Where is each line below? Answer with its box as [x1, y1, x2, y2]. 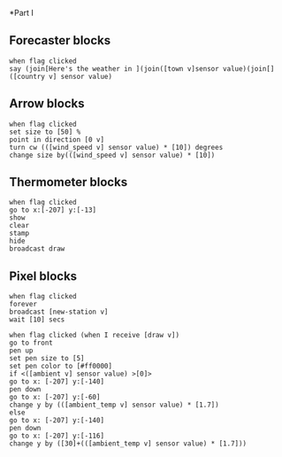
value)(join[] [222, 64, 275, 74]
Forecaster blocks [9, 33, 111, 48]
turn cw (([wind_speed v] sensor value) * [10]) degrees [9, 143, 224, 151]
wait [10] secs [9, 315, 65, 324]
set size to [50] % [9, 128, 81, 136]
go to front [9, 338, 53, 348]
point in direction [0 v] [9, 135, 104, 144]
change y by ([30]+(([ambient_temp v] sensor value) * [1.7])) [9, 439, 248, 448]
